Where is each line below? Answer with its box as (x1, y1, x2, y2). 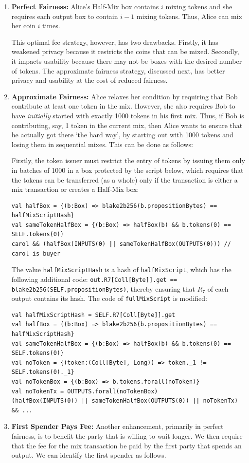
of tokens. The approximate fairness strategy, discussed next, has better (11, 65, 225, 75)
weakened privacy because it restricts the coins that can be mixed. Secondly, (11, 46, 239, 56)
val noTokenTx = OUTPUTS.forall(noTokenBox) (11, 388, 158, 395)
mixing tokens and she (165, 1, 232, 11)
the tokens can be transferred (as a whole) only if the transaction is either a (11, 174, 238, 185)
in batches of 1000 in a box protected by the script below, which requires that (11, 165, 244, 175)
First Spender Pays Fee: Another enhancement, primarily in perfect (11, 421, 224, 431)
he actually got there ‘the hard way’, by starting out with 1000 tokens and (11, 130, 233, 140)
